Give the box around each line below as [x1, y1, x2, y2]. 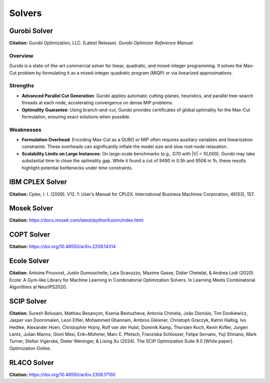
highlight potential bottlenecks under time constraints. [21, 164, 133, 170]
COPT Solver [9, 231, 50, 239]
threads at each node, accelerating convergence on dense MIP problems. [21, 100, 173, 106]
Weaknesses [9, 126, 42, 133]
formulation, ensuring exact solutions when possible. [21, 113, 131, 120]
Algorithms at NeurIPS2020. [9, 284, 67, 290]
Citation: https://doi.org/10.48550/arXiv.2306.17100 [9, 371, 116, 377]
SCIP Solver [9, 297, 47, 305]
